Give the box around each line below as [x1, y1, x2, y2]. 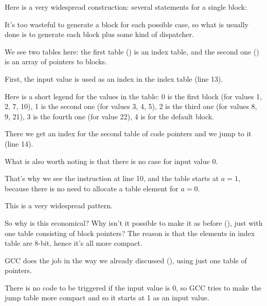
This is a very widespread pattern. [5, 200, 113, 211]
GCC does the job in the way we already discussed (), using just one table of [5, 255, 247, 265]
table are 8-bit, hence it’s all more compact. [5, 238, 143, 248]
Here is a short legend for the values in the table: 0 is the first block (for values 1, [5, 91, 262, 101]
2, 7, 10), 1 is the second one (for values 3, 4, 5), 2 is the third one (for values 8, [5, 101, 257, 112]
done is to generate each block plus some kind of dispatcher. [5, 29, 194, 40]
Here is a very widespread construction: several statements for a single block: [5, 2, 247, 12]
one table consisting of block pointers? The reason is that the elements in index [5, 227, 255, 238]
